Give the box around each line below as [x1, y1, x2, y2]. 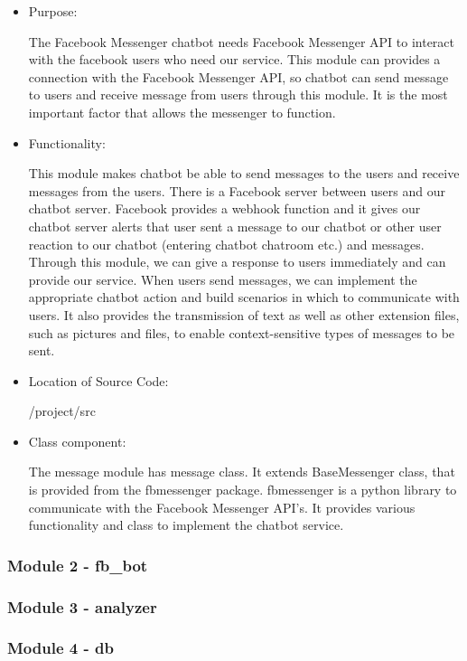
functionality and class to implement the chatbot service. [28, 515, 344, 534]
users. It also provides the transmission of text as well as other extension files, [28, 305, 460, 324]
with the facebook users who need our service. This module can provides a [28, 50, 441, 69]
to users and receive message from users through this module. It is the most [28, 85, 448, 104]
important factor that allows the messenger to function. [28, 102, 336, 121]
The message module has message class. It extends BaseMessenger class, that [28, 462, 455, 481]
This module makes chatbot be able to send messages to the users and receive [28, 164, 460, 183]
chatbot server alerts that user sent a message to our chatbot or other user [28, 216, 442, 235]
